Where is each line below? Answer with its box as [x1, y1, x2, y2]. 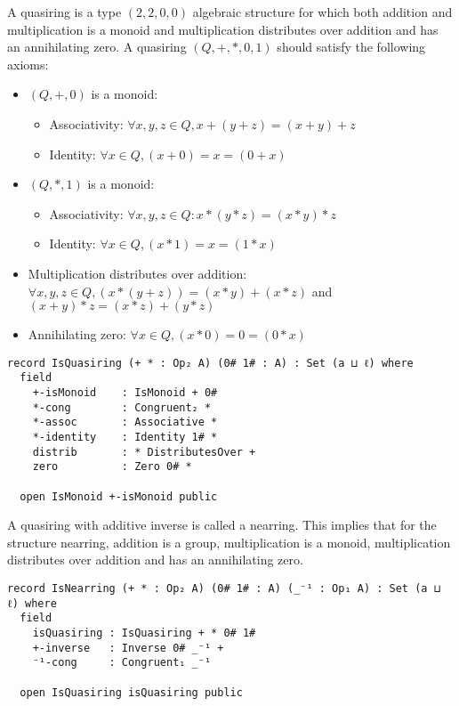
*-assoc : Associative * [32, 416, 218, 429]
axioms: [7, 54, 49, 73]
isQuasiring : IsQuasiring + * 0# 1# [32, 627, 256, 640]
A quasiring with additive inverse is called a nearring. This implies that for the [7, 515, 437, 534]
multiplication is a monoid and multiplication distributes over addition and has [7, 20, 439, 38]
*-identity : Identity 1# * [32, 431, 218, 443]
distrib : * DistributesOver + [32, 445, 256, 458]
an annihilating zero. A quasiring [7, 37, 187, 56]
